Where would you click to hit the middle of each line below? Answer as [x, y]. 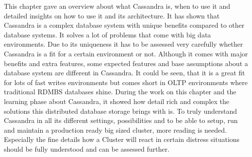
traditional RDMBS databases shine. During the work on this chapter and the [120, 92]
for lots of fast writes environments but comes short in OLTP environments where [126, 82]
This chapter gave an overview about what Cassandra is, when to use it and [117, 6]
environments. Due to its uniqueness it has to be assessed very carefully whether [124, 44]
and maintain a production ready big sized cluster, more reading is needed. [115, 130]
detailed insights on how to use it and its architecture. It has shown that [112, 15]
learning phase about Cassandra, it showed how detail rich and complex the [117, 101]
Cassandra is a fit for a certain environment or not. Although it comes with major [126, 53]
